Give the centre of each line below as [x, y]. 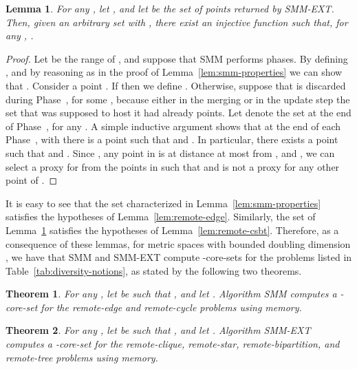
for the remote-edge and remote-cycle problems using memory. [171, 307]
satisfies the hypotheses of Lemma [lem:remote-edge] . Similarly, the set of [161, 217]
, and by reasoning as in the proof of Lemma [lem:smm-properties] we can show [174, 72]
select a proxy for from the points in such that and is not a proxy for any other [173, 166]
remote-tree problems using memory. [82, 357]
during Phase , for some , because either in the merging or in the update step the [178, 99]
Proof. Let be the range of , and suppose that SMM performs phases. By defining [177, 58]
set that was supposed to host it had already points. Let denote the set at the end [178, 113]
